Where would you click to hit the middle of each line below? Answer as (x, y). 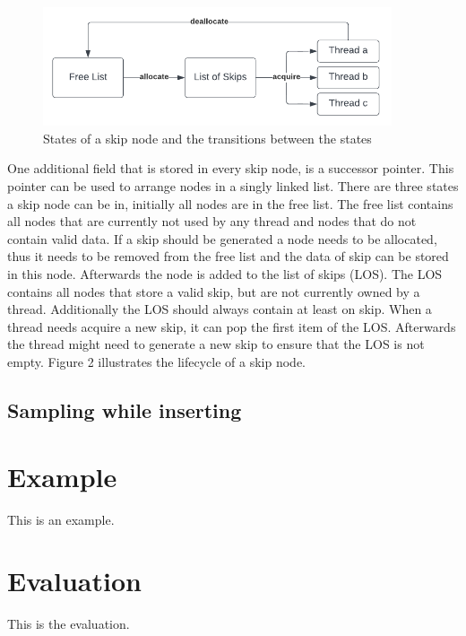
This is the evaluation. (69, 624)
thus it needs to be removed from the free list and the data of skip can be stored (228, 256)
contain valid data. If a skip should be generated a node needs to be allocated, (222, 238)
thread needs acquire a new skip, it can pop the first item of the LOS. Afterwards (232, 326)
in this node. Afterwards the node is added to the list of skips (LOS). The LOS (225, 274)
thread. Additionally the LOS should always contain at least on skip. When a (220, 309)
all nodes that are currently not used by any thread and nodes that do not (212, 221)
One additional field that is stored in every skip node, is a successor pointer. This (231, 168)
